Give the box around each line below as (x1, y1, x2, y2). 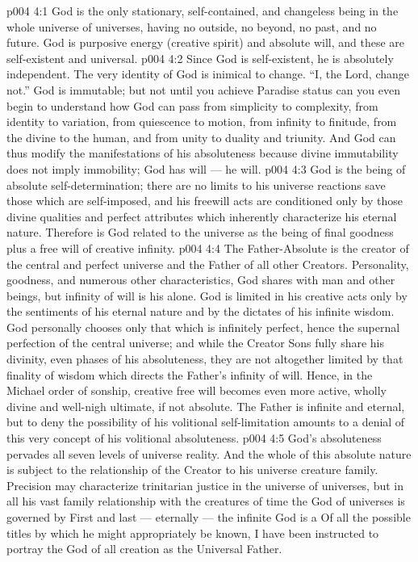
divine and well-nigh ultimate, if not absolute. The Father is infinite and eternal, (6, 397, 405, 414)
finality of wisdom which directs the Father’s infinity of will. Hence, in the (6, 366, 373, 383)
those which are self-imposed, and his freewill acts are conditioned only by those (6, 192, 403, 209)
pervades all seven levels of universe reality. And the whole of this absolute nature (6, 445, 412, 462)
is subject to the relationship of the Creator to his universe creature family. (6, 461, 378, 478)
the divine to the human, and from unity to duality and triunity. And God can (6, 128, 396, 145)
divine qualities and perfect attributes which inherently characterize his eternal (6, 208, 397, 224)
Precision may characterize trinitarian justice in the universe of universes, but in (6, 476, 404, 493)
